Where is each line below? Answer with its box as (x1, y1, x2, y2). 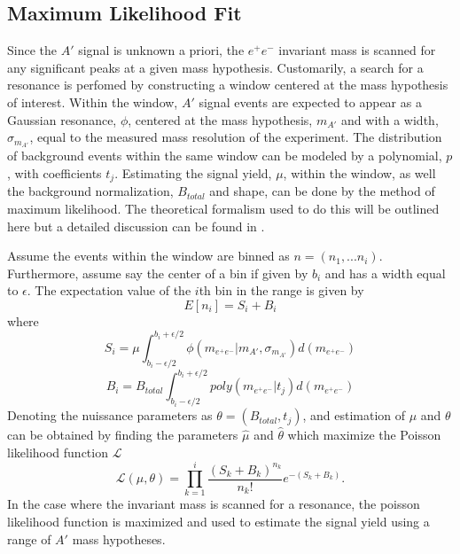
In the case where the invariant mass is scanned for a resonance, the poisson (7, 495, 420, 513)
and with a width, (341, 110, 439, 129)
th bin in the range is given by (199, 281, 364, 300)
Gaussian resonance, (7, 110, 117, 129)
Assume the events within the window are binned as (7, 246, 290, 265)
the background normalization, (7, 182, 174, 200)
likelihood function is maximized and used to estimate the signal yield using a (7, 511, 430, 530)
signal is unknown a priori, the (78, 41, 245, 59)
